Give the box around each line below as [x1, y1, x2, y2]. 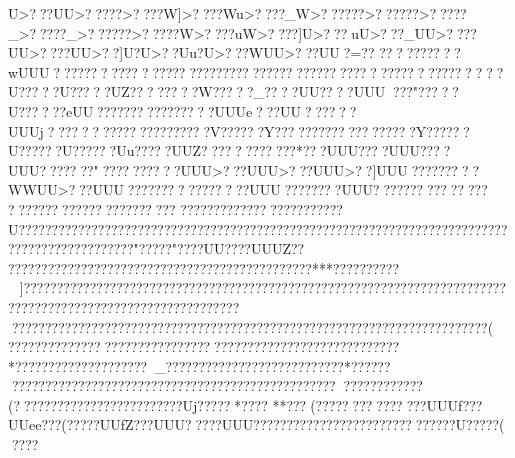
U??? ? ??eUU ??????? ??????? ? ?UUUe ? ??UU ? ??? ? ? [8, 100, 357, 121]
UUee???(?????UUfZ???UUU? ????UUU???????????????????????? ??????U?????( [8, 414, 505, 435]
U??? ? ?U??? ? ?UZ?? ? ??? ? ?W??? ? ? [8, 81, 254, 102]
